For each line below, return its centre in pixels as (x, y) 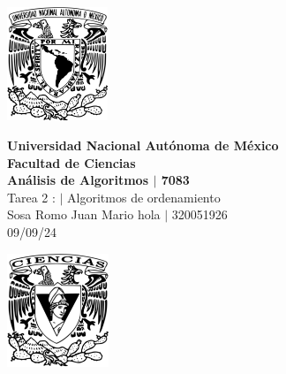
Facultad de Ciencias (71, 162)
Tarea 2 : (31, 197)
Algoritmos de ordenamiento (144, 197)
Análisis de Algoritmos (78, 180)
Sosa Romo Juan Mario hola (84, 214)
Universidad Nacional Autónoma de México (143, 145)
